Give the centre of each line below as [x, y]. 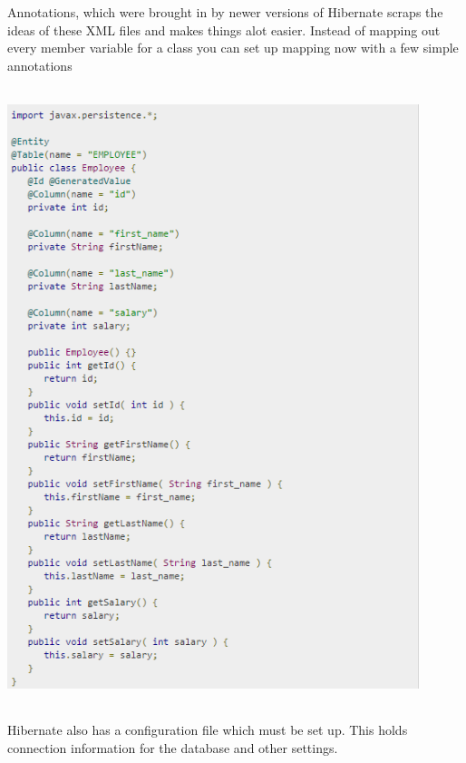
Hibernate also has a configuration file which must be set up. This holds [208, 730]
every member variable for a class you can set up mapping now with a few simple [233, 48]
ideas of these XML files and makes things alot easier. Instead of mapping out [224, 29]
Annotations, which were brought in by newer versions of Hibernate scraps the [225, 12]
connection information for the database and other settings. [173, 747]
